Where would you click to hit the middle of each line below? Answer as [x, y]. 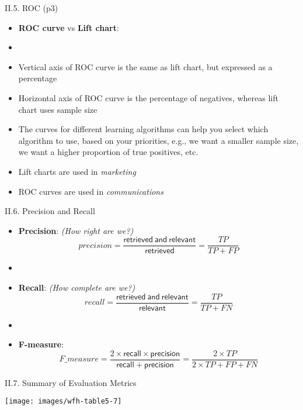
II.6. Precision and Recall [50, 211]
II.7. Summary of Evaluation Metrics [71, 382]
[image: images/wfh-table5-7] [63, 402]
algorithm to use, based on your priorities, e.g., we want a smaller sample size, [159, 140]
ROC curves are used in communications [91, 191]
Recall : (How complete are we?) [77, 287]
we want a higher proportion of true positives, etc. [108, 152]
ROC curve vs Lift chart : [69, 27]
